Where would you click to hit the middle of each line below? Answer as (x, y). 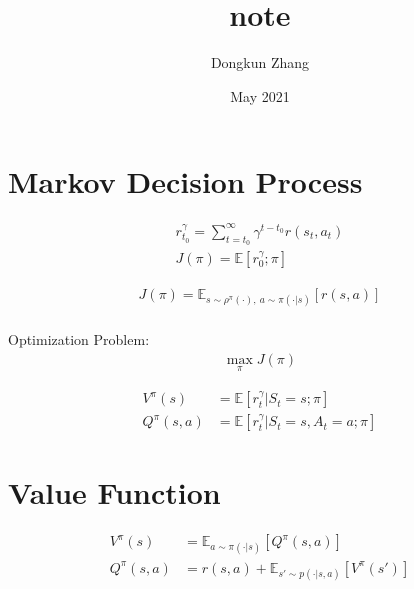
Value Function (114, 492)
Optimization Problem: (79, 339)
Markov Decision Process (185, 181)
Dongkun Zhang (260, 62)
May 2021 (260, 95)
